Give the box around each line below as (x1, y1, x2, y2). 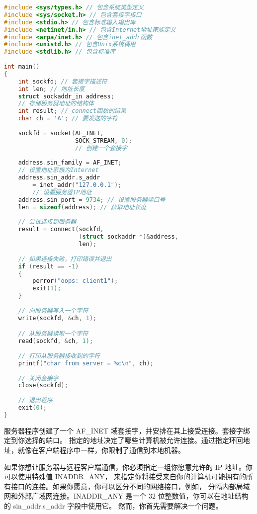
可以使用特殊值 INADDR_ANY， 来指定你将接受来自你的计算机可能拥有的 (4, 471, 247, 482)
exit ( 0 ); (18, 404, 47, 412)
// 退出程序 (18, 397, 53, 404)
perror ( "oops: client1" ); (32, 277, 118, 285)
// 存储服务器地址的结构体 (18, 100, 94, 107)
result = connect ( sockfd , (18, 226, 104, 233)
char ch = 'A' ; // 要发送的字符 (18, 115, 118, 122)
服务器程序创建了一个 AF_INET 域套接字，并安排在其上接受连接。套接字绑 (4, 425, 250, 435)
